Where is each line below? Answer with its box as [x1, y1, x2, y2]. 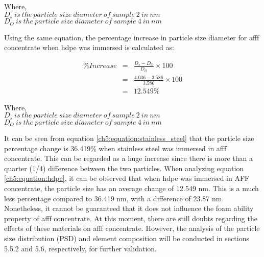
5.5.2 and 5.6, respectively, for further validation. [4, 243, 157, 253]
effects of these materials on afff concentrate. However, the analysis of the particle [4, 223, 260, 233]
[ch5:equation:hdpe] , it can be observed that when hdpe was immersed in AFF [4, 173, 250, 183]
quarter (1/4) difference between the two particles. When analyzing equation [4, 162, 244, 173]
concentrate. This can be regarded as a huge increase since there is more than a [4, 153, 253, 163]
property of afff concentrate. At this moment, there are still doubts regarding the [4, 213, 257, 223]
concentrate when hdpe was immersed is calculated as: [4, 42, 174, 53]
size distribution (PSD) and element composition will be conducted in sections [4, 233, 249, 243]
